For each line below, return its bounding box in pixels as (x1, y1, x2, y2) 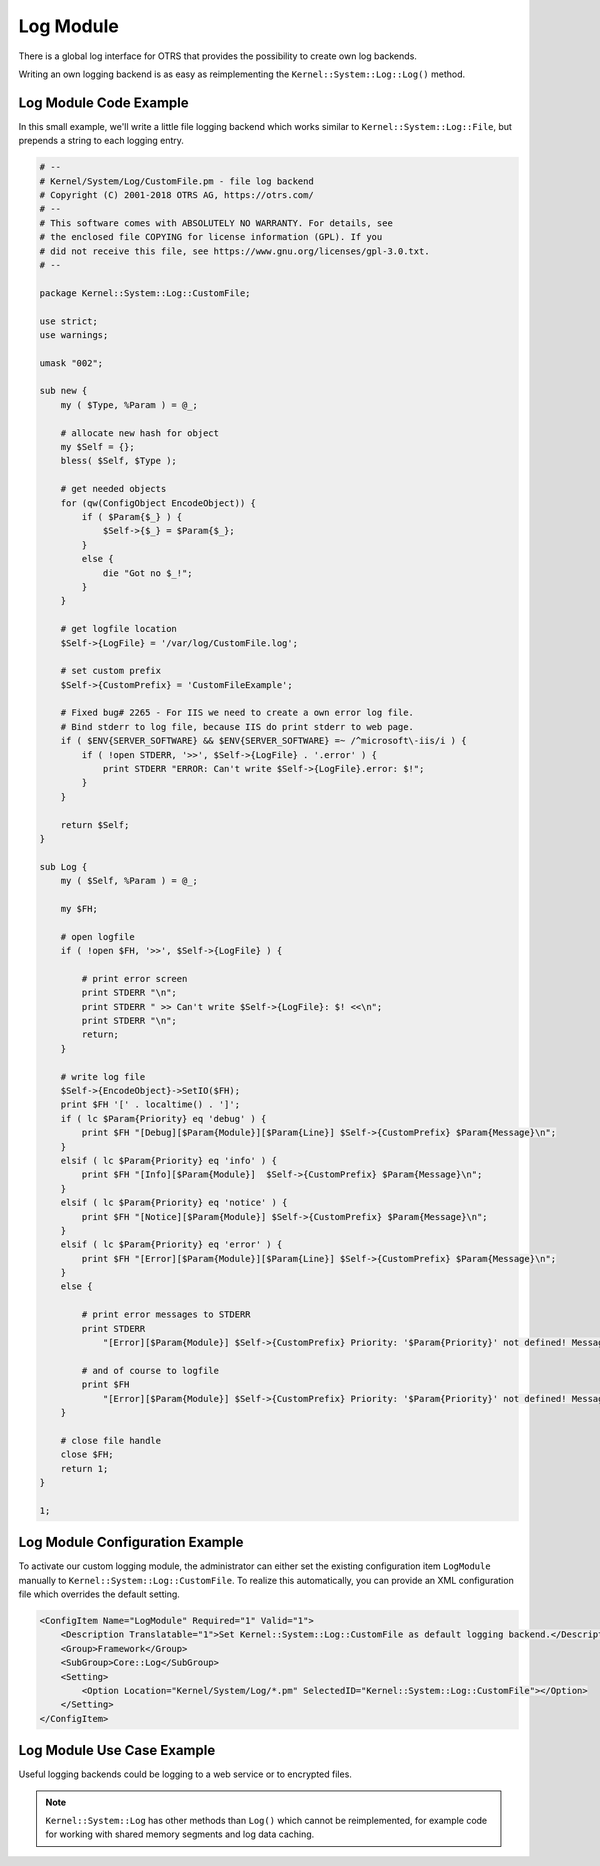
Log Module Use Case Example (18, 1742, 216, 1759)
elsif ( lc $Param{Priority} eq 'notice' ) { (60, 1197, 288, 1209)
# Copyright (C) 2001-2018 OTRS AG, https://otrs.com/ (39, 190, 314, 200)
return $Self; (60, 819, 130, 830)
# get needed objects (60, 483, 167, 495)
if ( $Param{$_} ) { (81, 511, 183, 522)
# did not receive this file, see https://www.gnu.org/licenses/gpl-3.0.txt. (39, 245, 430, 257)
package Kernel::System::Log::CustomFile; (39, 287, 251, 299)
